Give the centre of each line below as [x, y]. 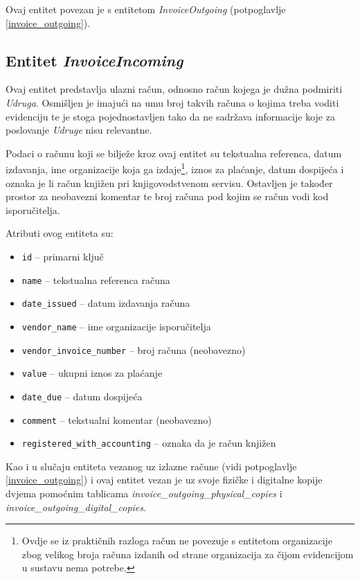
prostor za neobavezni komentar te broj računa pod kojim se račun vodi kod [167, 196]
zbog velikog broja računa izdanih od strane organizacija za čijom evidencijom [188, 554]
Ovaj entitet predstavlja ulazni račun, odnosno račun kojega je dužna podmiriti [174, 89]
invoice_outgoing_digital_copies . [76, 507]
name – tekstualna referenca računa [96, 279]
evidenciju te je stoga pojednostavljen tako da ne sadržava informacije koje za [170, 116]
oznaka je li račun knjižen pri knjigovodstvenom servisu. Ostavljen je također [169, 182]
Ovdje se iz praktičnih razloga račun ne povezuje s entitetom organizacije [177, 541]
